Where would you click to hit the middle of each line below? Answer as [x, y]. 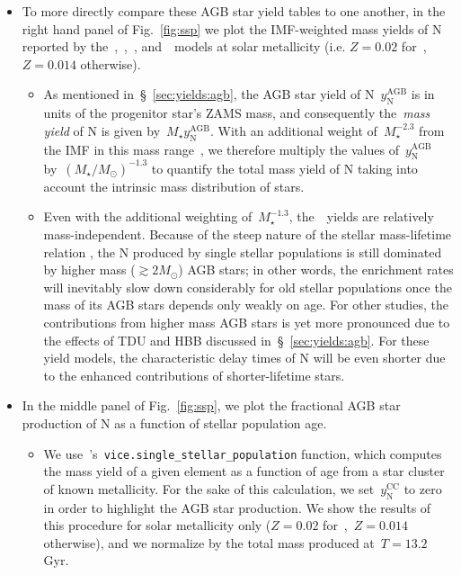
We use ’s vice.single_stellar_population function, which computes [243, 453]
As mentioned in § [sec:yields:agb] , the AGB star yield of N [209, 94]
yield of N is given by [102, 130]
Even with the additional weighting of [148, 216]
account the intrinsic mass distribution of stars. [174, 186]
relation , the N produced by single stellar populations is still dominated [243, 252]
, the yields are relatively [361, 216]
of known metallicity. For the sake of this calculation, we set [209, 488]
